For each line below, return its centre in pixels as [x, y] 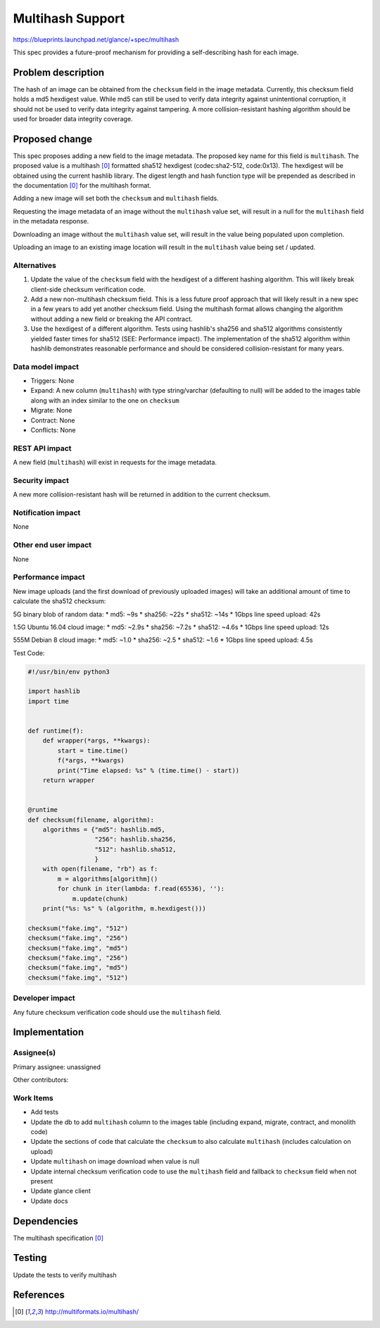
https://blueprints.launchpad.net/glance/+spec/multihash [96, 39]
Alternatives [34, 265]
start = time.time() [93, 750]
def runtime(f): [56, 731]
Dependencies [46, 1221]
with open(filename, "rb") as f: [100, 869]
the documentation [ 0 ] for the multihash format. [82, 185]
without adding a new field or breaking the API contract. [112, 319]
